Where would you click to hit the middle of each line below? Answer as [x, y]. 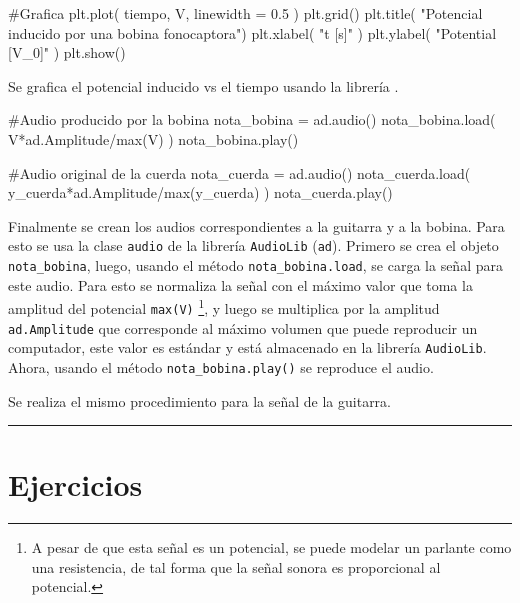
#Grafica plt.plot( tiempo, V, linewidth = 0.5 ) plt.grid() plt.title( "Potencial [245, 13]
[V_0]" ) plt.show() [67, 52]
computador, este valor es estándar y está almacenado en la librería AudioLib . [247, 347]
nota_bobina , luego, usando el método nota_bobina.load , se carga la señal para [255, 265]
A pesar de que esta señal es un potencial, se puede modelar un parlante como [271, 547]
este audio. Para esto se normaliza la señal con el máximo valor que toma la [240, 284]
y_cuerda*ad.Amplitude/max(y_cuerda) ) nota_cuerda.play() [200, 192]
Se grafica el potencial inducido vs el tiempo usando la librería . [203, 85]
